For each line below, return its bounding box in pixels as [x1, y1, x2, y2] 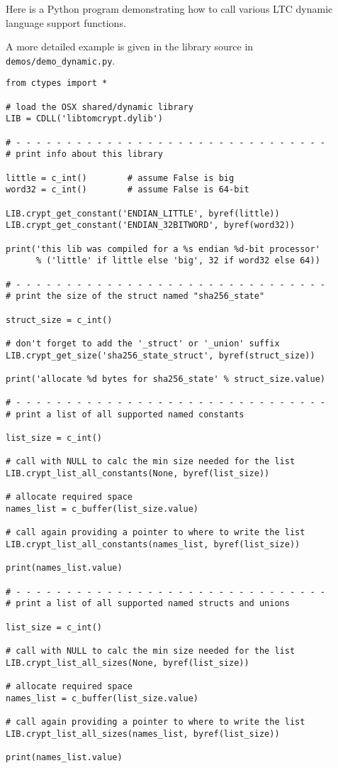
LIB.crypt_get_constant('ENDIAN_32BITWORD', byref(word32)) [6, 220, 295, 231]
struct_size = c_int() [6, 314, 113, 325]
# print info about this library [6, 149, 163, 160]
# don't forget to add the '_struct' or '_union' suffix [6, 338, 280, 349]
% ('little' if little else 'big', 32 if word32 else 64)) [35, 256, 320, 266]
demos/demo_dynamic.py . [6, 53, 116, 67]
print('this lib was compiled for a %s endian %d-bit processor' [6, 243, 320, 254]
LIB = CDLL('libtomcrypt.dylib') [6, 114, 163, 124]
